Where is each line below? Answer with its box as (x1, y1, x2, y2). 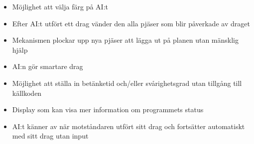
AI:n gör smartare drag (12, 61, 83, 72)
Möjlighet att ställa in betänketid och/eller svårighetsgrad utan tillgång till (12, 77, 242, 88)
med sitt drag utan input (12, 131, 89, 141)
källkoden (12, 87, 42, 98)
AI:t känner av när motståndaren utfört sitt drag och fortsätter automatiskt (12, 121, 245, 131)
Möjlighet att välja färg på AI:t (12, 1, 108, 11)
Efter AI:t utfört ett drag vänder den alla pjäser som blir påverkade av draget (12, 18, 250, 28)
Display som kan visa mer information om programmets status (12, 104, 204, 115)
